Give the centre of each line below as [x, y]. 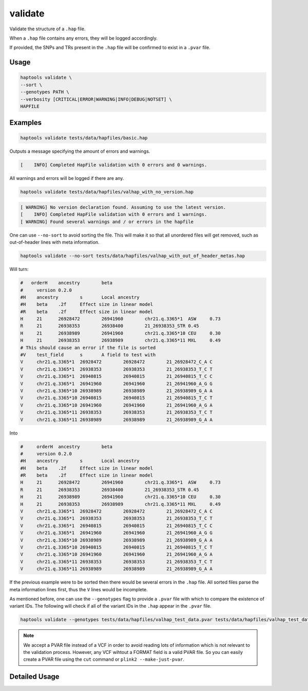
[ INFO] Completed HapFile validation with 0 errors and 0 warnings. [114, 165]
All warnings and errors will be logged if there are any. [67, 178]
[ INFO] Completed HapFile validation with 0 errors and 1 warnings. [114, 214]
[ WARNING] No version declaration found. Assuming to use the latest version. [123, 207]
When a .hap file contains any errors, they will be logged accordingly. [83, 38]
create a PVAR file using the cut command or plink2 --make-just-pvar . [104, 659]
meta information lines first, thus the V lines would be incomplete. [79, 589]
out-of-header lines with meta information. [54, 242]
